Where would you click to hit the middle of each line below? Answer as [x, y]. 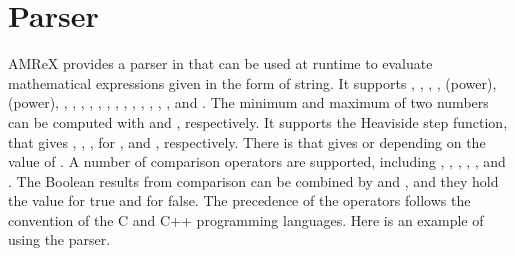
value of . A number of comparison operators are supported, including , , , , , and [257, 161]
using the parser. [59, 239]
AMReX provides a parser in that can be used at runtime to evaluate [220, 63]
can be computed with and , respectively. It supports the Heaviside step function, [258, 121]
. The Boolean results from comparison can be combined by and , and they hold [253, 180]
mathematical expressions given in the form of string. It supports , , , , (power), [252, 82]
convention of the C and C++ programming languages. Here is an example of [246, 219]
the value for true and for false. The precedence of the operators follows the [239, 200]
